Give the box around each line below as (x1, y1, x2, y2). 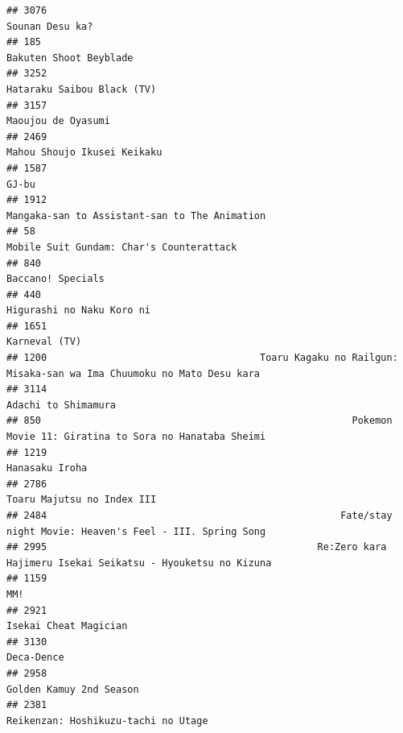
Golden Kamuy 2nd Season (6, 683, 139, 695)
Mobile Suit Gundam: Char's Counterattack (6, 241, 237, 253)
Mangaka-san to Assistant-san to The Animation (6, 209, 266, 222)
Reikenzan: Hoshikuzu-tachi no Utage (6, 714, 208, 727)
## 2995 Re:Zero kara (6, 541, 387, 553)
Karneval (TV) (6, 336, 82, 348)
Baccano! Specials (6, 273, 105, 285)
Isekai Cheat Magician (6, 620, 128, 632)
